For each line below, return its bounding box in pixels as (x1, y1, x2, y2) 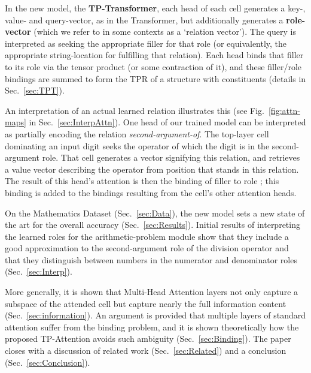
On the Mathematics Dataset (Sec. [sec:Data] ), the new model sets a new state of (5, 206, 305, 219)
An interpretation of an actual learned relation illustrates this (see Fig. (5, 104, 264, 116)
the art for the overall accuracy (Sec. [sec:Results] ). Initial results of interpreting (5, 218, 300, 231)
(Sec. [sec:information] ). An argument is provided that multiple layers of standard (5, 309, 306, 321)
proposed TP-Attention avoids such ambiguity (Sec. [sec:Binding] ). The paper (5, 332, 291, 345)
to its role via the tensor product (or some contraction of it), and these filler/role (5, 60, 302, 73)
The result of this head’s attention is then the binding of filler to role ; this (5, 175, 279, 187)
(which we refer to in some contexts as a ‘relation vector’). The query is (33, 25, 296, 38)
